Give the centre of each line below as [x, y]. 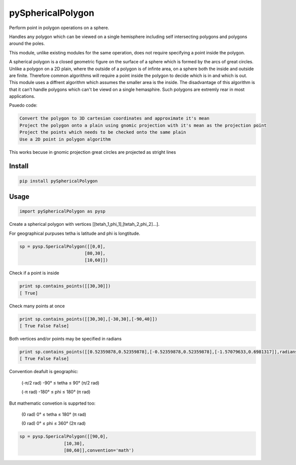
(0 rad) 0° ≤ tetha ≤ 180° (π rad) [54, 414]
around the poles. [27, 43]
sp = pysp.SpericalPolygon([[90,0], [64, 437]
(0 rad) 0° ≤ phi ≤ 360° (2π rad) [54, 423]
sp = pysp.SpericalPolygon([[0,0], [62, 246]
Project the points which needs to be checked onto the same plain [103, 132]
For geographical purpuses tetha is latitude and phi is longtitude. [75, 233]
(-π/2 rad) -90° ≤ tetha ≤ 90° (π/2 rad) [60, 382]
